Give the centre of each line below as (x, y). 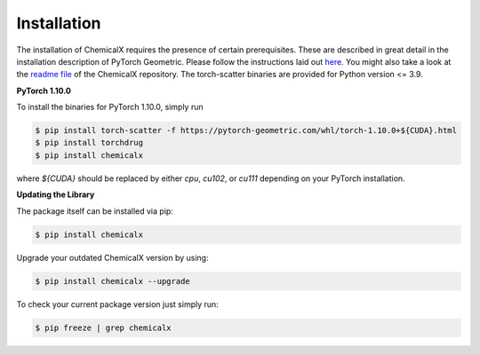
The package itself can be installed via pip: (95, 211)
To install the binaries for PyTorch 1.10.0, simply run (110, 107)
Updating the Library (56, 194)
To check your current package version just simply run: (118, 304)
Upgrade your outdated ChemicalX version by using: (112, 257)
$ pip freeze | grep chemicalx (104, 327)
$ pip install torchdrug (89, 143)
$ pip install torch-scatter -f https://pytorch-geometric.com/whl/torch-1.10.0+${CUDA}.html (246, 130)
